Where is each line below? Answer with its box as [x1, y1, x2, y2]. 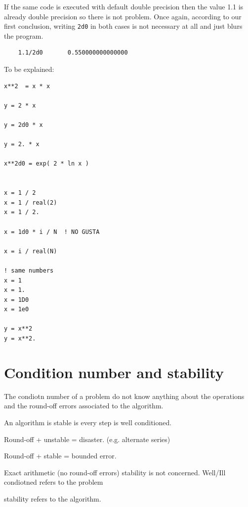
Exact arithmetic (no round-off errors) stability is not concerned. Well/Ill [4, 467, 226, 477]
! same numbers [4, 267, 54, 274]
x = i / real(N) [4, 247, 57, 255]
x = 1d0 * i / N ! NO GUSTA [4, 228, 100, 235]
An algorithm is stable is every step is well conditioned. [4, 417, 172, 427]
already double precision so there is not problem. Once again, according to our [4, 11, 242, 21]
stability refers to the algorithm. [4, 493, 101, 504]
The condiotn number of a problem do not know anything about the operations [4, 391, 245, 401]
